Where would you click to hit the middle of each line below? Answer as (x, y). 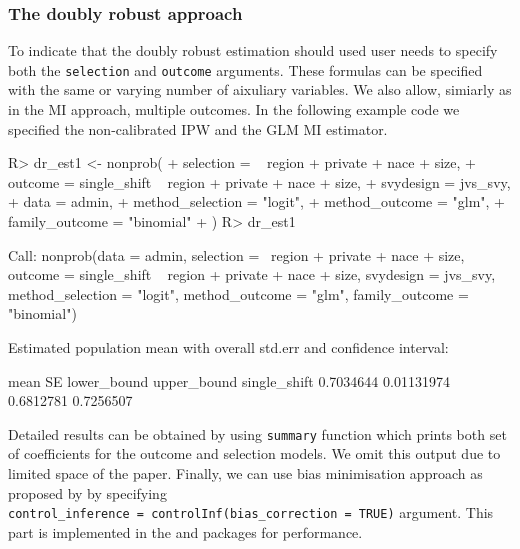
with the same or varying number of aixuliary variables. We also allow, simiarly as (260, 89)
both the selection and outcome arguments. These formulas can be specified (245, 69)
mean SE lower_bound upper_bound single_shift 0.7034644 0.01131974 (229, 380)
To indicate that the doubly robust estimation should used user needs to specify (253, 50)
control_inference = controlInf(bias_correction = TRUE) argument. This (251, 512)
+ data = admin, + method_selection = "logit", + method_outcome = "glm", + (257, 201)
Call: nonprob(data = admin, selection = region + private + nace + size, (236, 254)
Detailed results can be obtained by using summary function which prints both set (257, 433)
